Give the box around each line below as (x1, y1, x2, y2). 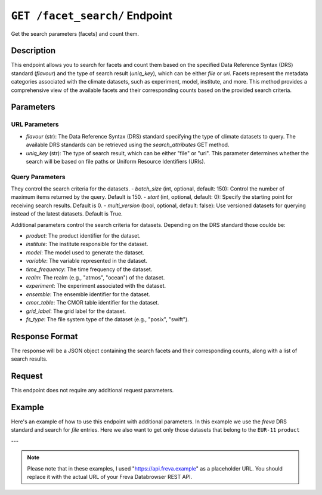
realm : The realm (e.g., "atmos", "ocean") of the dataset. (26, 274, 165, 281)
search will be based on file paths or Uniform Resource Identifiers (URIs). (26, 158, 206, 165)
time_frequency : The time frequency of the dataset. (26, 266, 153, 273)
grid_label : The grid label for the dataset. (26, 308, 126, 315)
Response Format (11, 331, 78, 342)
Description (11, 45, 56, 56)
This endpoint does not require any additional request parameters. (11, 387, 174, 394)
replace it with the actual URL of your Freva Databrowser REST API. (27, 474, 193, 481)
